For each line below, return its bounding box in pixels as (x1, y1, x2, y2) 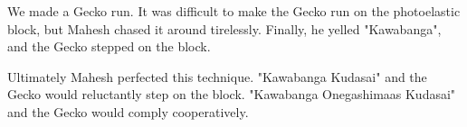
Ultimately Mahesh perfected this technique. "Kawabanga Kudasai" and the (7, 67, 427, 86)
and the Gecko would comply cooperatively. (7, 102, 249, 121)
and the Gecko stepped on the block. (7, 37, 211, 56)
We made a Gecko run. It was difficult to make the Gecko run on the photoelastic (7, 2, 461, 20)
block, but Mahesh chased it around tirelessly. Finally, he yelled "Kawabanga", (7, 19, 442, 38)
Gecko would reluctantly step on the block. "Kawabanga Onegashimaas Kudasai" (7, 85, 456, 104)
